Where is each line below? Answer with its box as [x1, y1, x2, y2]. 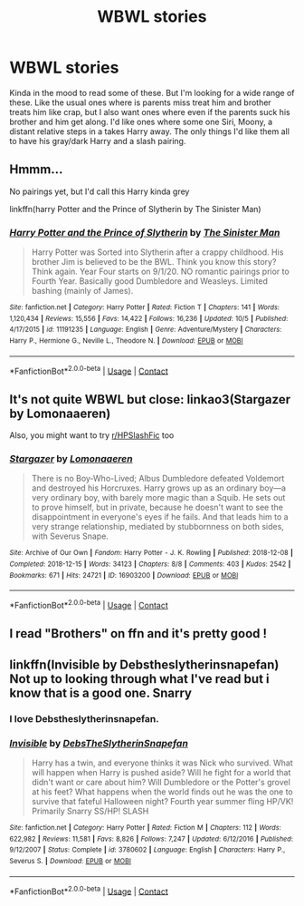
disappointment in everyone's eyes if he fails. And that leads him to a [31, 511, 289, 522]
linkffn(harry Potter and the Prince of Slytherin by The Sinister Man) [9, 203, 261, 214]
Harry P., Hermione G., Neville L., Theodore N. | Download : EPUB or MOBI [9, 336, 243, 346]
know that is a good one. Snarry [9, 685, 193, 700]
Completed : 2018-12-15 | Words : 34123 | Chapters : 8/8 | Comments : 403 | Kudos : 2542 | [9, 560, 291, 569]
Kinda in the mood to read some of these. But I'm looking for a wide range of [9, 87, 295, 98]
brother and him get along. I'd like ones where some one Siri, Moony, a [9, 116, 273, 127]
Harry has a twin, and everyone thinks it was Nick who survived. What [31, 757, 294, 768]
